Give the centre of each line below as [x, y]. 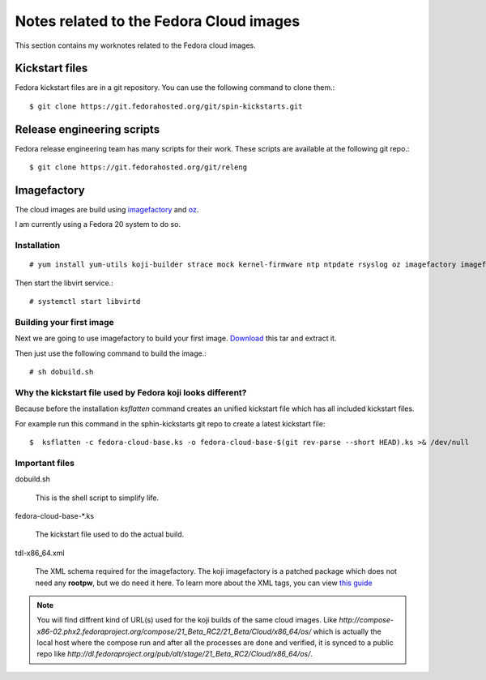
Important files [45, 463]
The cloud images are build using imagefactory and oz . [107, 210]
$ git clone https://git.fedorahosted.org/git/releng [138, 167]
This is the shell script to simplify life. [97, 498]
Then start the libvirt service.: [64, 283]
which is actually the [347, 631]
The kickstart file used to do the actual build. [110, 534]
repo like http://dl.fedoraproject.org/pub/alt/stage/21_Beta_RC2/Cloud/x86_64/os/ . [175, 654]
